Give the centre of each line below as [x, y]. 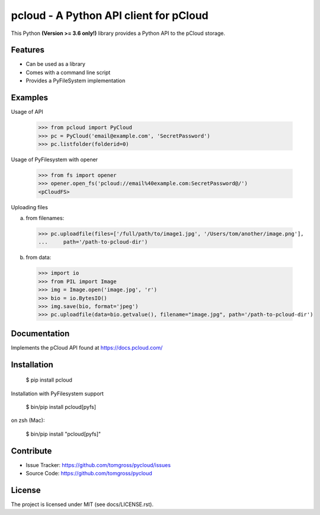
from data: [39, 257]
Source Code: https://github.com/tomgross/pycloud [89, 474]
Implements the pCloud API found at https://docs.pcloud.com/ [87, 347]
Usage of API [27, 112]
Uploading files [30, 207]
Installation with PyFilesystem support [57, 394]
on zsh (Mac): [28, 420]
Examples [30, 98]
